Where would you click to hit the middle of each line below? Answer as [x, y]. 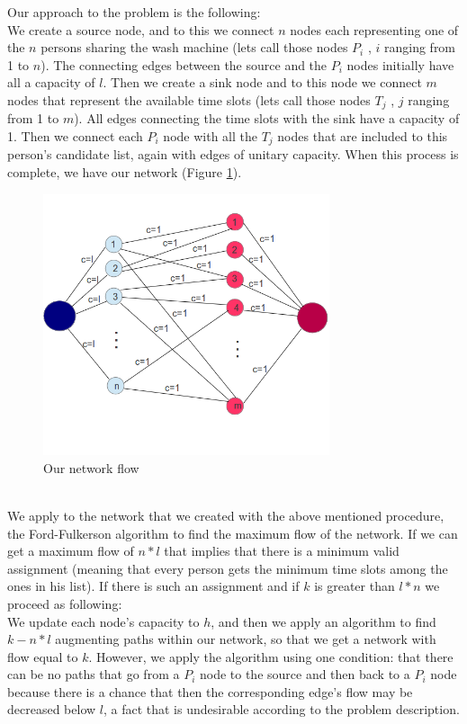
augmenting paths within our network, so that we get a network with [246, 639]
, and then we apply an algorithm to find [323, 621]
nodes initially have [400, 64]
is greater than [355, 586]
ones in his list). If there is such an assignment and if [153, 586]
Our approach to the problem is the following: [134, 12]
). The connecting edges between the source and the [184, 64]
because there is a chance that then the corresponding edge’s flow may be [210, 691]
